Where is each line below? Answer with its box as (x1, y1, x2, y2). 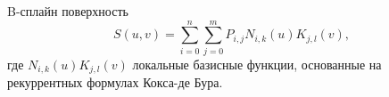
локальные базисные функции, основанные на (132, 54, 382, 73)
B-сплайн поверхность (7, 2, 128, 20)
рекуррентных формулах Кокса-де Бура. (7, 73, 223, 92)
